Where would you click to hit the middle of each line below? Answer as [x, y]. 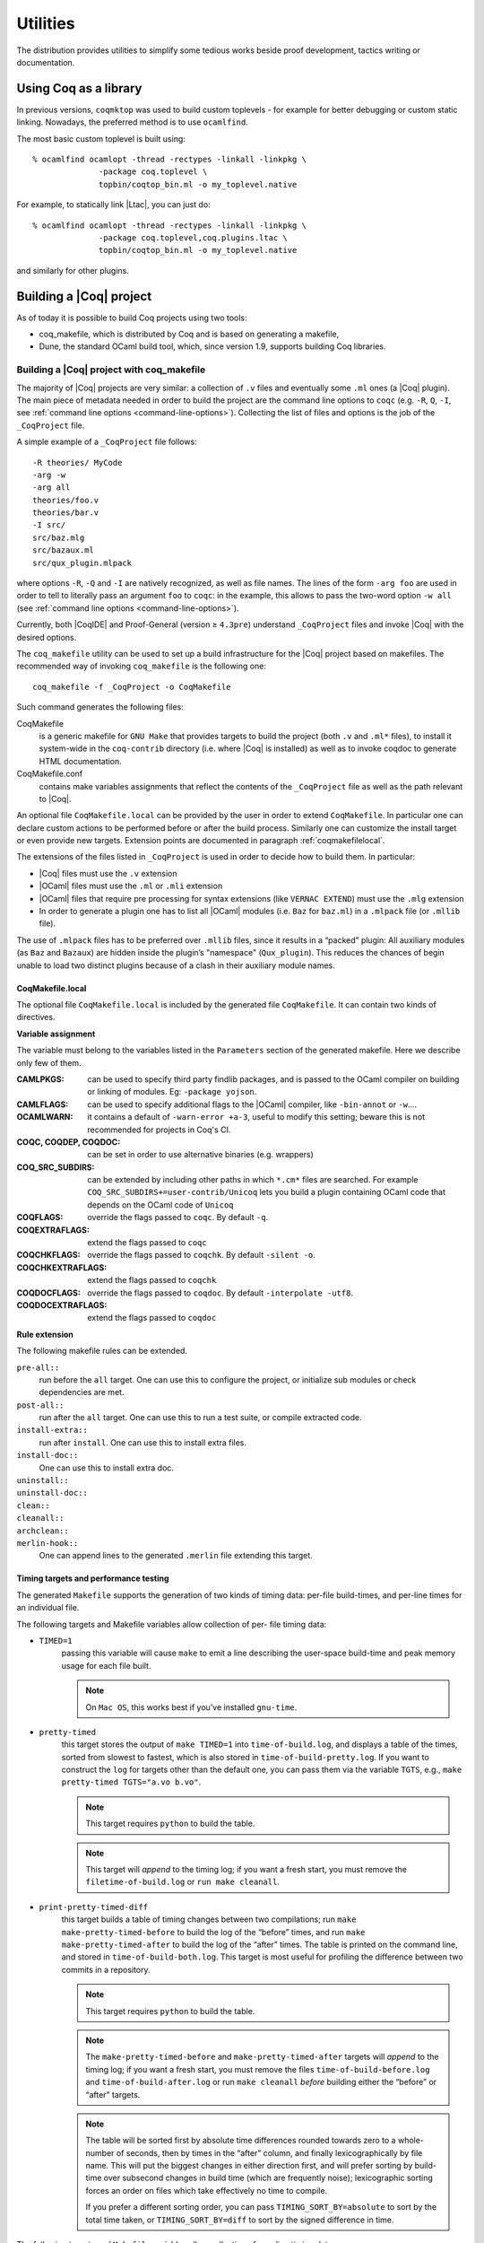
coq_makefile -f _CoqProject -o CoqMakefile [132, 687]
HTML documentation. [81, 761]
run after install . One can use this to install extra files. [143, 1442]
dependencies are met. [82, 1392]
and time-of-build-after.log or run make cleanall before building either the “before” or [261, 2082]
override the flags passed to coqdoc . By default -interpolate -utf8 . [220, 1293]
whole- [411, 2141]
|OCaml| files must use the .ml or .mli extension [131, 886]
